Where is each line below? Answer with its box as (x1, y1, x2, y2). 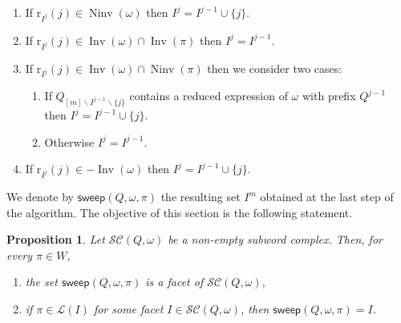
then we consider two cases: (207, 59, 342, 76)
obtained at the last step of (260, 188, 394, 205)
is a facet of (145, 273, 204, 290)
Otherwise (44, 133, 95, 150)
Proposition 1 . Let (6, 231, 105, 248)
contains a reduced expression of (129, 87, 288, 104)
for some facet (93, 301, 164, 317)
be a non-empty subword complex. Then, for (168, 231, 383, 248)
